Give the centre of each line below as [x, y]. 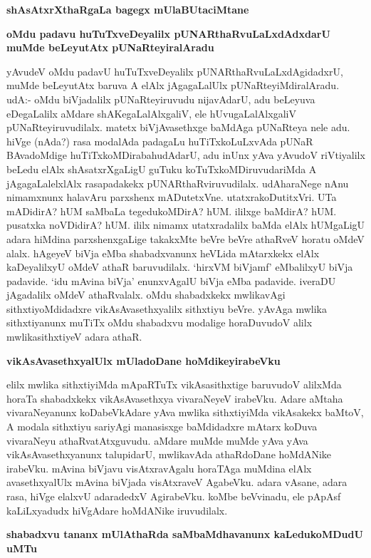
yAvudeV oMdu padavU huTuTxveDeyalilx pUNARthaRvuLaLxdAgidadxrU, [175, 71]
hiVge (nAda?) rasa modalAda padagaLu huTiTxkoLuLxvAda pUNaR [160, 141]
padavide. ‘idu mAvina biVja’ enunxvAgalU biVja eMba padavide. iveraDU [171, 280]
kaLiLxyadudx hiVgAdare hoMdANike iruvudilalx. [117, 510]
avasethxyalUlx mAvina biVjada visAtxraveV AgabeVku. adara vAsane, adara [177, 482]
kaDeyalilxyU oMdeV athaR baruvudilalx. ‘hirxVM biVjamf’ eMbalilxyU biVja [180, 267]
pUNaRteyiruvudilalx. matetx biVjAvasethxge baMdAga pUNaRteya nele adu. [178, 127]
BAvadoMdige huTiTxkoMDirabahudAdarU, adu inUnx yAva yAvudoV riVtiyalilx [186, 155]
